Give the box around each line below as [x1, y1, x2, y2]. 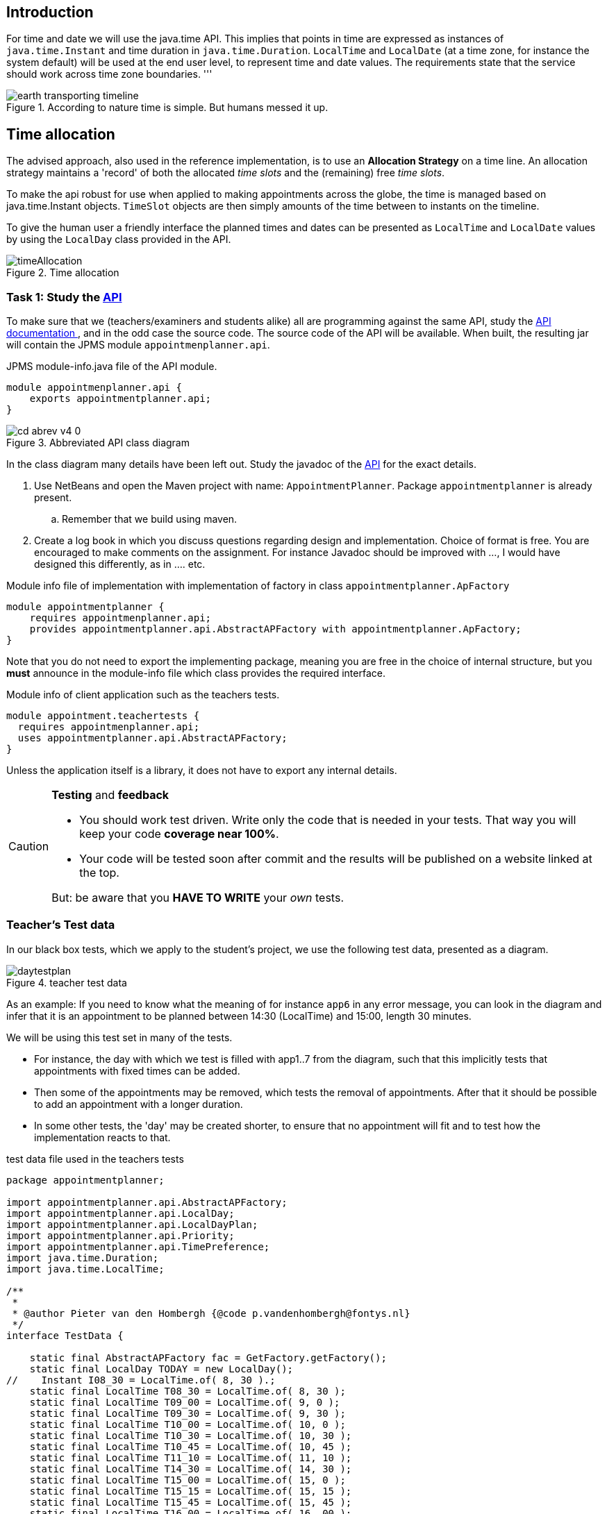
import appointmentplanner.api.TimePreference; [6, 1240, 270, 1252]
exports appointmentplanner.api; [29, 393, 212, 405]
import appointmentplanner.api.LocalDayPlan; [6, 1218, 258, 1230]
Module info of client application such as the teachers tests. [6, 689, 280, 701]
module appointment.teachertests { [6, 710, 200, 722]
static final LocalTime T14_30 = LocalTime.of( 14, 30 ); [29, 1463, 352, 1474]
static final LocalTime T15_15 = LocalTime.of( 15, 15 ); [29, 1485, 352, 1497]
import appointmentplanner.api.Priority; [6, 1229, 235, 1241]
